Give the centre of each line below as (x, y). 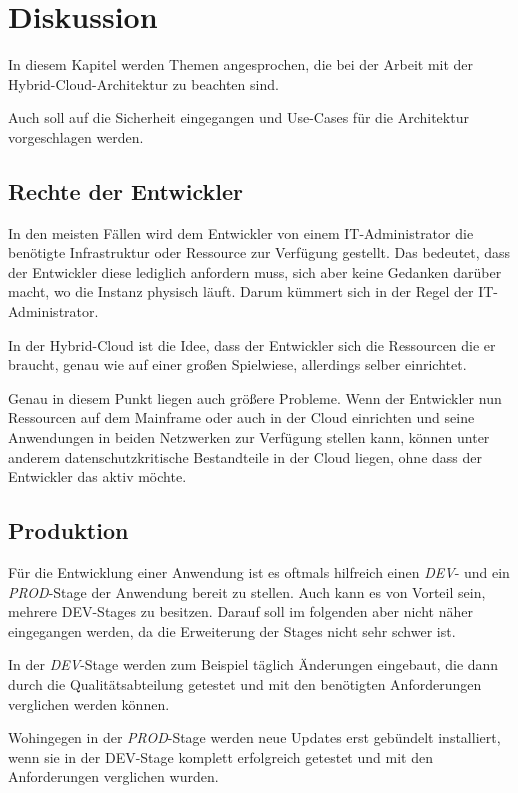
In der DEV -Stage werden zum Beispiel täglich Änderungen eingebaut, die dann (253, 664)
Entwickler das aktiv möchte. (97, 476)
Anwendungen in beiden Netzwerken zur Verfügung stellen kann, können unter (249, 437)
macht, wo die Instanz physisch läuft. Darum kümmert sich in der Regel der (241, 291)
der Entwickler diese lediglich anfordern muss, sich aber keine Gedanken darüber (255, 271)
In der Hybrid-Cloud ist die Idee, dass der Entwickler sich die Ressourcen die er (252, 344)
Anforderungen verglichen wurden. (113, 776)
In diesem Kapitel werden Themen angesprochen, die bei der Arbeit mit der (241, 64)
